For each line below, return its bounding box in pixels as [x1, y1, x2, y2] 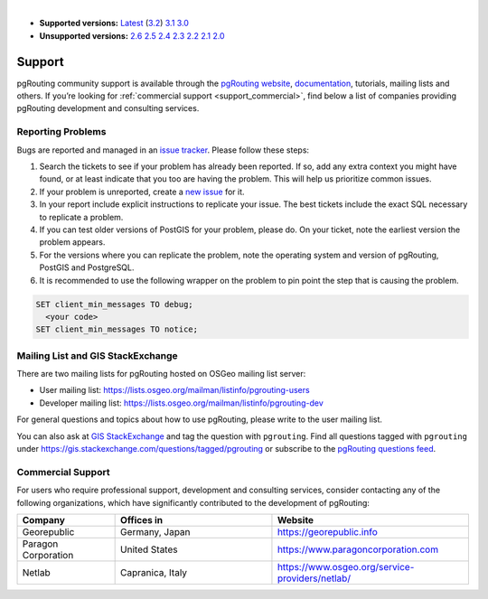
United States [120, 543, 178, 556]
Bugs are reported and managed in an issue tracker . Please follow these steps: [16, 145, 310, 155]
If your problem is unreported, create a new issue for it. [39, 186, 245, 197]
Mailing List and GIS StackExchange [16, 349, 178, 361]
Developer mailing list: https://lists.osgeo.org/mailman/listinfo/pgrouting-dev [39, 398, 324, 408]
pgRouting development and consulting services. [16, 103, 200, 114]
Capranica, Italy [120, 566, 188, 578]
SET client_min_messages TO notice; [35, 324, 199, 334]
